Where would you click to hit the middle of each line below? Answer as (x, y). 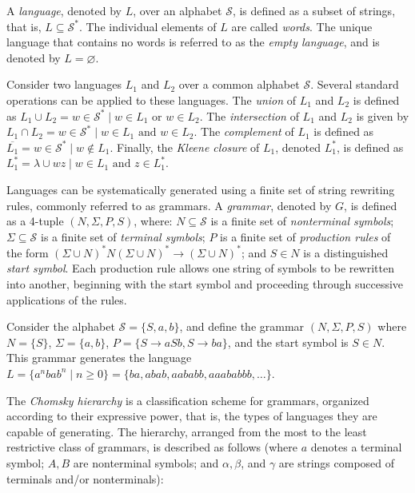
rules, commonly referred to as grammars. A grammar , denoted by (169, 205)
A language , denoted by (64, 10)
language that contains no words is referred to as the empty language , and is (193, 42)
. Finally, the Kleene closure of (185, 147)
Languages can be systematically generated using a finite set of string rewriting (201, 189)
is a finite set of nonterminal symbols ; (302, 221)
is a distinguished (346, 252)
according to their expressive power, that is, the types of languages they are (192, 416)
